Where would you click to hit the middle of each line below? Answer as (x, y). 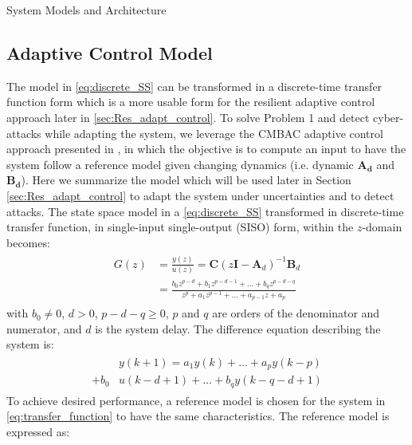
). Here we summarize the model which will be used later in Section (186, 180)
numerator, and (44, 328)
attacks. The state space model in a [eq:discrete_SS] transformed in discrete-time (205, 211)
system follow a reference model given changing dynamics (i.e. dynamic (180, 164)
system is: (30, 344)
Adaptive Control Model (110, 52)
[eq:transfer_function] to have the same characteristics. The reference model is (198, 416)
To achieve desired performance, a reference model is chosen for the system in (196, 400)
